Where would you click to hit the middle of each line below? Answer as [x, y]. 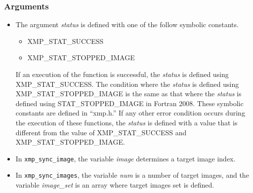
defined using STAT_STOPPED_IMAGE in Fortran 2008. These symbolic [129, 103]
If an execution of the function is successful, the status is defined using [122, 74]
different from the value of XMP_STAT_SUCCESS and [101, 132]
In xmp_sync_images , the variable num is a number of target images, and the [132, 175]
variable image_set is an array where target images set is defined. [115, 185]
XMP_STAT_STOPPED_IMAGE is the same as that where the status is [128, 94]
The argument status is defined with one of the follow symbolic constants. [127, 24]
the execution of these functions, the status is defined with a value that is [126, 122]
